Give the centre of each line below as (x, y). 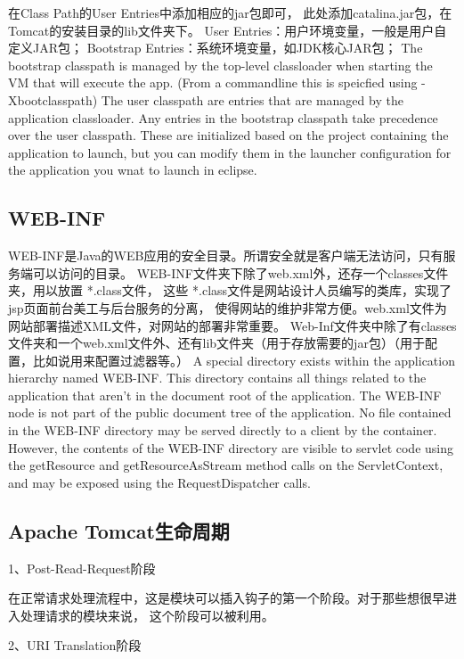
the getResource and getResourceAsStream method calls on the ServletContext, (226, 465)
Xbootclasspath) (53, 99)
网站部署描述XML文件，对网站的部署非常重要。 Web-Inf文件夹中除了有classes (232, 325)
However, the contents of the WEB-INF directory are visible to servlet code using (231, 447)
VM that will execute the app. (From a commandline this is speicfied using (213, 82)
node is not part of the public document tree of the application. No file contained (230, 412)
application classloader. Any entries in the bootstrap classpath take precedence (223, 117)
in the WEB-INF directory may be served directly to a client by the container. (223, 430)
